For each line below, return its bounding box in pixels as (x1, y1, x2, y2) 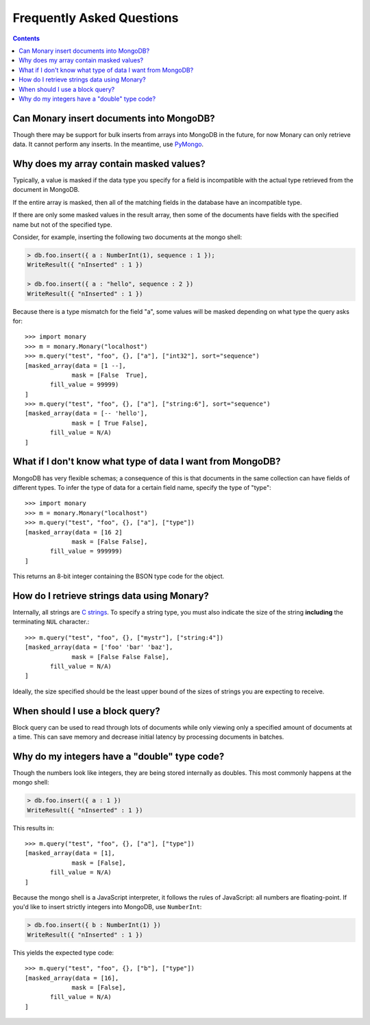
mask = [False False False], (71, 653, 170, 660)
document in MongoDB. (12, 186, 80, 194)
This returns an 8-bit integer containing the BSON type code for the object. (12, 572, 225, 580)
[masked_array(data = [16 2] (25, 528, 123, 536)
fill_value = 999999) (50, 547, 123, 555)
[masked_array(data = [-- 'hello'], (25, 410, 148, 417)
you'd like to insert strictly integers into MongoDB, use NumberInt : (12, 903, 202, 911)
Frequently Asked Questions (12, 10, 179, 25)
